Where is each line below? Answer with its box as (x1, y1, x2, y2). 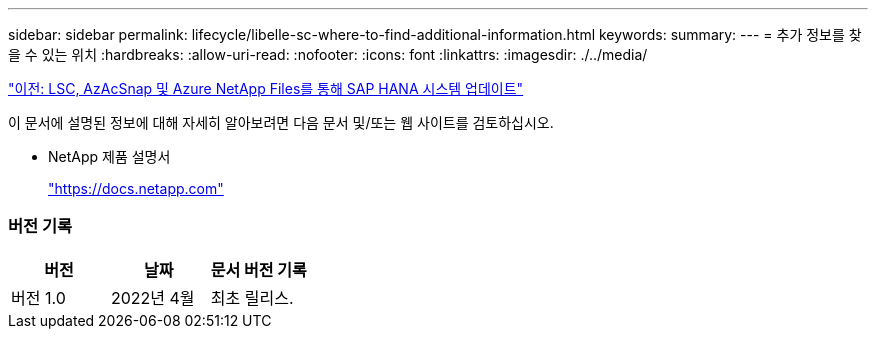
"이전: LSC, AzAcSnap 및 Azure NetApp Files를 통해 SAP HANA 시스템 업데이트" (8, 80, 524, 97)
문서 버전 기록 (210, 259, 307, 280)
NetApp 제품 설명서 (48, 148, 171, 165)
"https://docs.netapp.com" (48, 180, 224, 197)
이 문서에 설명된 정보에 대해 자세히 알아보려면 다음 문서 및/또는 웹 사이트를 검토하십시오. (8, 114, 554, 131)
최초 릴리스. (210, 287, 294, 308)
